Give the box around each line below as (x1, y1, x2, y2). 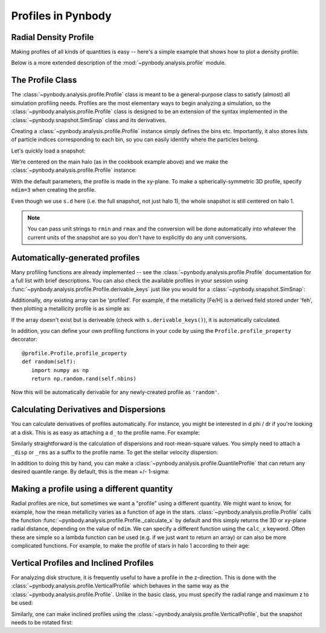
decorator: (11, 336, 37, 343)
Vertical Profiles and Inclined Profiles (11, 557, 154, 568)
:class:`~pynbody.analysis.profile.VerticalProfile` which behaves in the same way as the (11, 582, 229, 589)
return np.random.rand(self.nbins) (31, 375, 137, 382)
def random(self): (22, 358, 77, 366)
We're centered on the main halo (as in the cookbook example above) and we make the (11, 158, 229, 166)
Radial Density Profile (11, 32, 94, 42)
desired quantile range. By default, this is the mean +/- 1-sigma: (11, 468, 170, 475)
